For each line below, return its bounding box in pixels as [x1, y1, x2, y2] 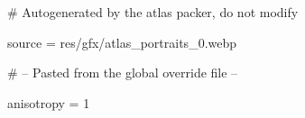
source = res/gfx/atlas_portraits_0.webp [7, 32, 237, 51]
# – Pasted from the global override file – [7, 63, 238, 82]
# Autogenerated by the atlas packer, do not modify [7, 3, 299, 21]
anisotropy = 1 [7, 93, 90, 112]
